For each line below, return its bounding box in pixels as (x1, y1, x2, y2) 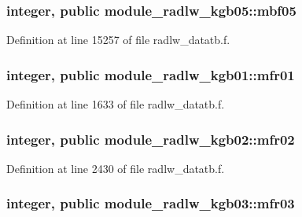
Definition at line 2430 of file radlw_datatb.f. (6, 160, 225, 176)
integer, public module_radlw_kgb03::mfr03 (6, 193, 295, 213)
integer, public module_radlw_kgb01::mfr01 (6, 64, 295, 84)
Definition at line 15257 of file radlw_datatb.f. (6, 31, 230, 48)
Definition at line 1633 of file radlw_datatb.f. (6, 96, 225, 112)
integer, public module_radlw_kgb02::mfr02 (6, 129, 295, 149)
